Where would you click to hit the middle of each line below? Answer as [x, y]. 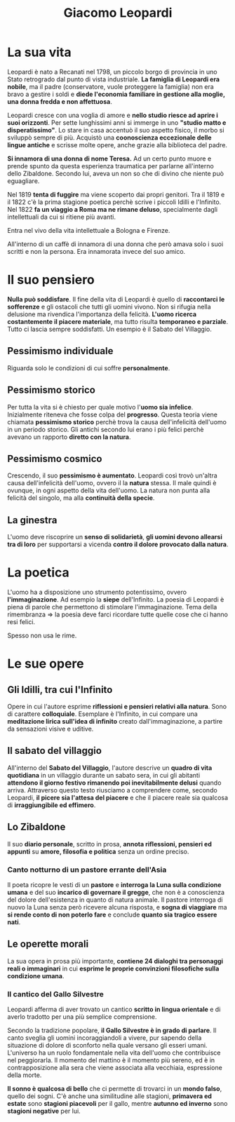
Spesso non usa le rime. [42, 635]
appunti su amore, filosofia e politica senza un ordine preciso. [98, 851]
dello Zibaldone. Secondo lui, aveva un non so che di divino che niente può [116, 173]
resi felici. [21, 622]
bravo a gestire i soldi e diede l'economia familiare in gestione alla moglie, [116, 94]
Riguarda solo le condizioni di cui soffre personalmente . [89, 368]
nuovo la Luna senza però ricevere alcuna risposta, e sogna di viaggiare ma [117, 907]
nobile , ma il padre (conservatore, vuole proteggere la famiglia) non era [110, 86]
